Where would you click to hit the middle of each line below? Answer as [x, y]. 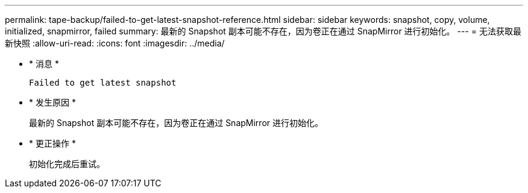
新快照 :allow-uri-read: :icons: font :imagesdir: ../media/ [115, 43]
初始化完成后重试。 [67, 164]
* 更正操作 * [52, 143]
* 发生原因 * [52, 102]
